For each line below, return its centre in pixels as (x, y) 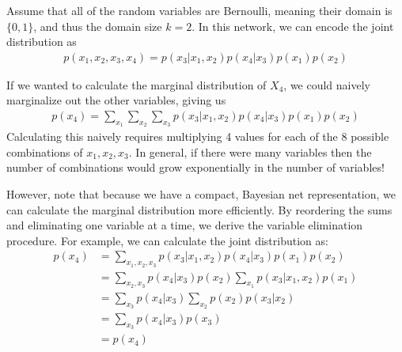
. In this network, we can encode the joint (293, 26)
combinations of (45, 151)
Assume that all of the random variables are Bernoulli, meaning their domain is (199, 10)
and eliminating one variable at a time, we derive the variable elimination (185, 225)
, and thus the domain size (98, 26)
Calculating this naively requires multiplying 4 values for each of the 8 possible (198, 136)
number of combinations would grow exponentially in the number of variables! (195, 167)
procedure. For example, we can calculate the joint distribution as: (167, 240)
